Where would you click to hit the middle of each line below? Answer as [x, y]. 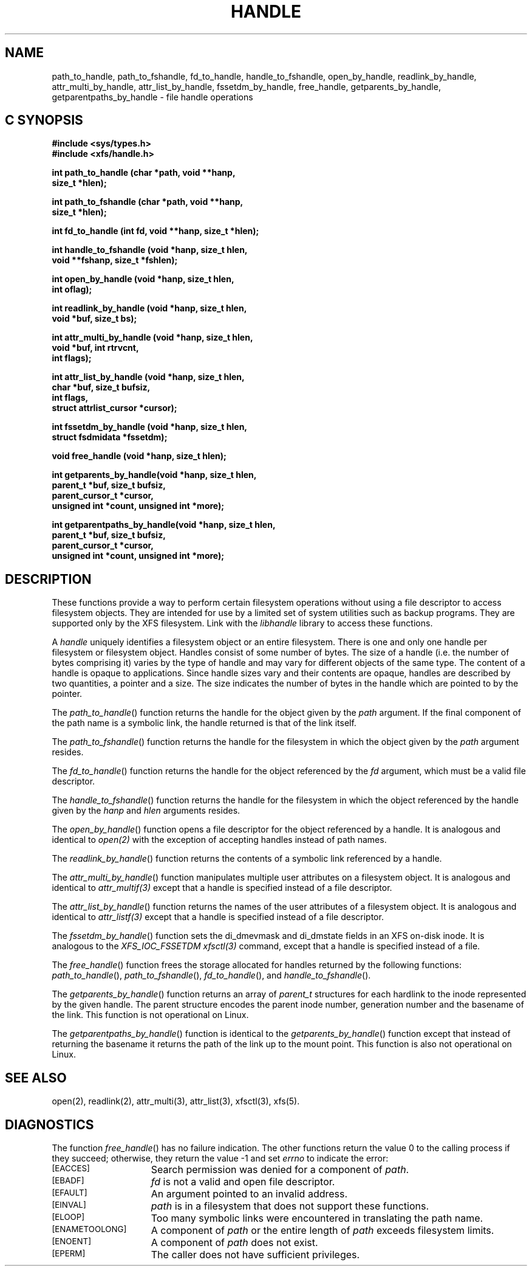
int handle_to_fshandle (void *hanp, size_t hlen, [150, 250]
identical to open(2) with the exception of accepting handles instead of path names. [219, 840]
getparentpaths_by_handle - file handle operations [152, 97]
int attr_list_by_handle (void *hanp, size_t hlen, [148, 377]
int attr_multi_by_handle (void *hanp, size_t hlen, [152, 338]
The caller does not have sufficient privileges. [255, 1254]
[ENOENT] [72, 1241]
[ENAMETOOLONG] [89, 1229]
